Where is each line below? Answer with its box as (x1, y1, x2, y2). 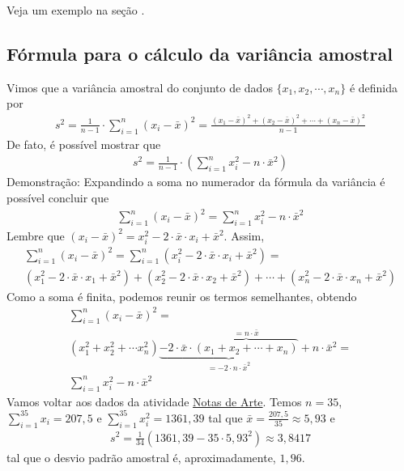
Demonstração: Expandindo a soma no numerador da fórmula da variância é (6, 173, 385, 190)
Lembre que (6, 227, 65, 244)
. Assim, (223, 227, 265, 244)
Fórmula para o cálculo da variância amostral (6, 40, 393, 66)
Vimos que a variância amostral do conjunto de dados (6, 78, 273, 95)
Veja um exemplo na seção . (6, 2, 145, 18)
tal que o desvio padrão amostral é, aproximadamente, (6, 448, 276, 465)
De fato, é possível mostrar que (6, 135, 161, 152)
